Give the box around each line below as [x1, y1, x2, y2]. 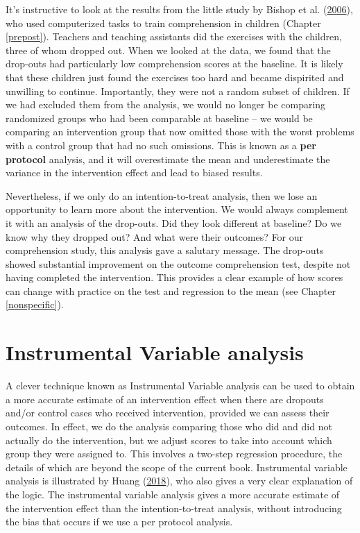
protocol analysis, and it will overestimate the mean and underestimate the [6, 151, 330, 166]
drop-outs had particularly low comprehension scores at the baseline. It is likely [6, 56, 343, 71]
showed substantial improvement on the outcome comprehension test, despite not [6, 256, 351, 271]
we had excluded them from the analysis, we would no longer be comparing [6, 97, 326, 112]
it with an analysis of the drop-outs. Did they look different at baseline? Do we [6, 215, 342, 230]
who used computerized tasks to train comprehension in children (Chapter [6, 15, 321, 30]
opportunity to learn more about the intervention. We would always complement [6, 202, 348, 217]
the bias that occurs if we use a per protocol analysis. [6, 514, 233, 529]
